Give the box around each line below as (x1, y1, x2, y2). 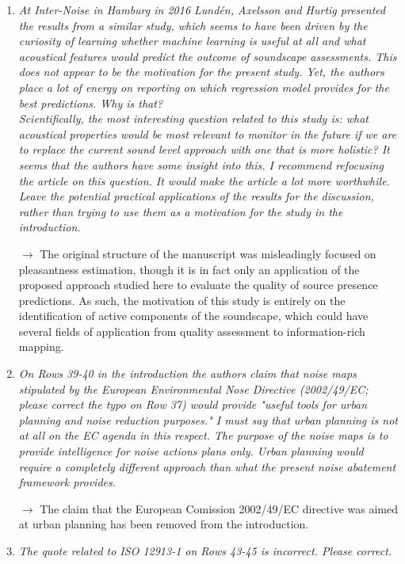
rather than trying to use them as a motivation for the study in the (18, 203, 343, 219)
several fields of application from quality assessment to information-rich (18, 322, 365, 339)
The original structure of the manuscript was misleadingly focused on (40, 245, 376, 261)
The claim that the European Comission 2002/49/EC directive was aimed (40, 500, 398, 516)
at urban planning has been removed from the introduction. (18, 516, 309, 532)
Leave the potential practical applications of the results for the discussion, (18, 188, 374, 204)
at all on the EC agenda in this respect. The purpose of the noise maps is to (18, 427, 388, 444)
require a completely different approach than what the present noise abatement (18, 458, 396, 474)
